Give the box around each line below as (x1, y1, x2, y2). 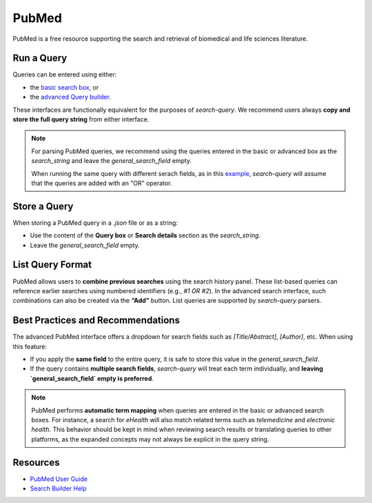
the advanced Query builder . (30, 93, 112, 101)
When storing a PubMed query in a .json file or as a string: (12, 218, 178, 227)
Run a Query (12, 52, 68, 64)
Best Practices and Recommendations (12, 315, 180, 326)
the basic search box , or (30, 83, 99, 91)
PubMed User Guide (30, 475, 88, 483)
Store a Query (12, 200, 74, 212)
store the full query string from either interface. (12, 115, 149, 124)
